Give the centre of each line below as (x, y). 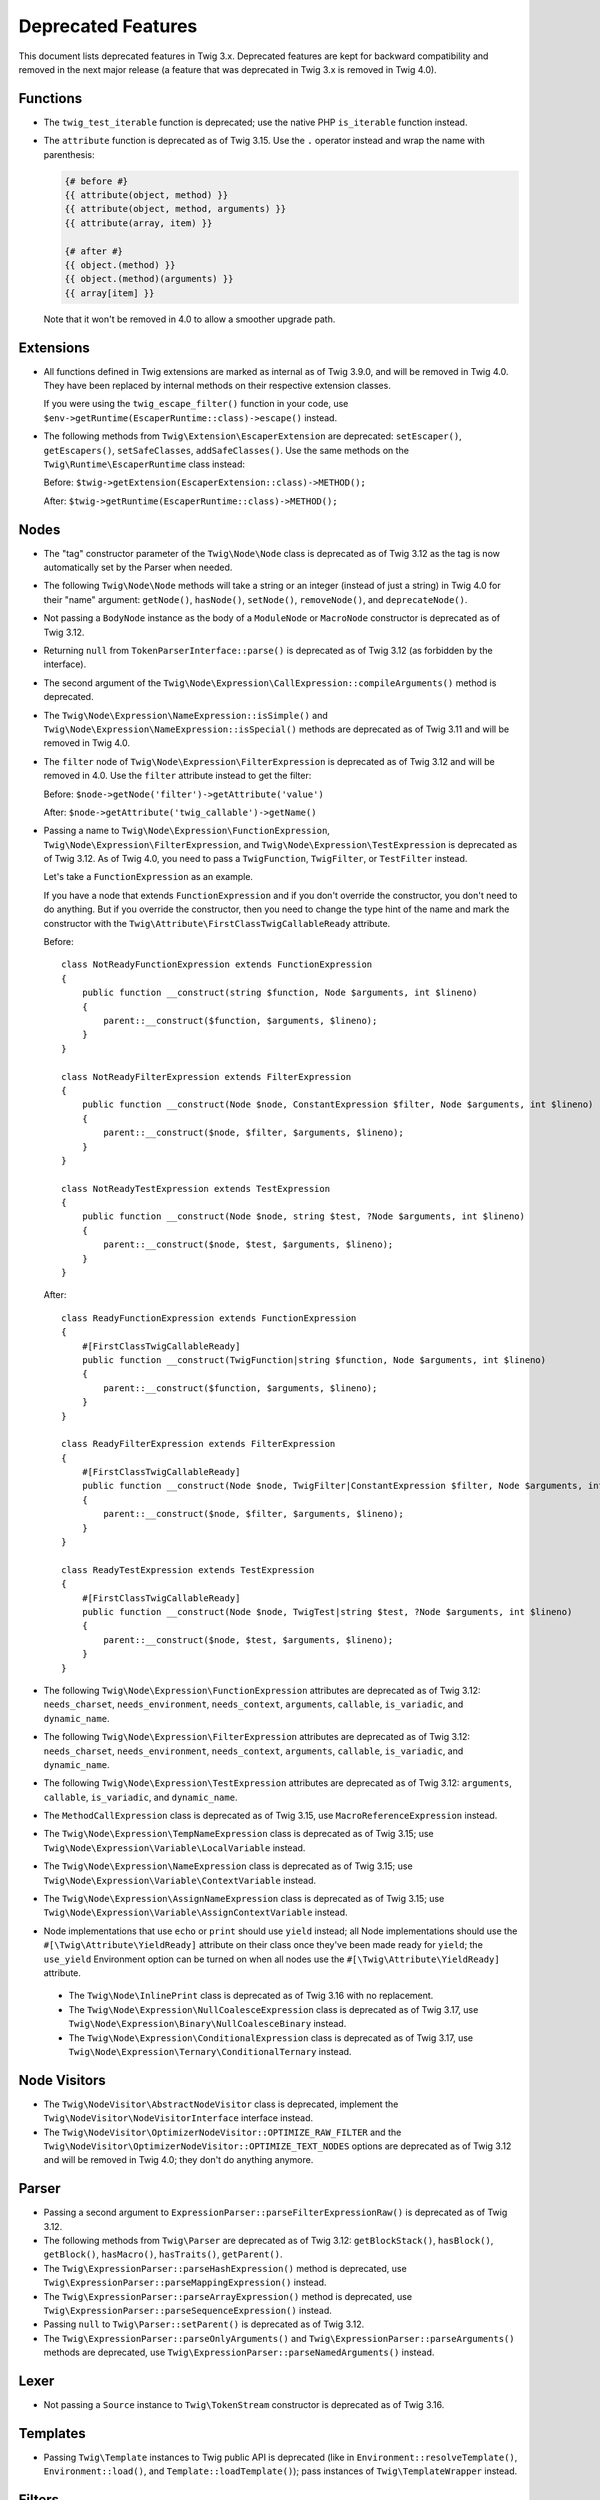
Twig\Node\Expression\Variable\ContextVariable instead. (180, 1880)
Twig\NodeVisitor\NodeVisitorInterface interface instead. (178, 2118)
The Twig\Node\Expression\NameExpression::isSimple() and (186, 715)
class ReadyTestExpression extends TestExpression (188, 1569)
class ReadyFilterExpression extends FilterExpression (198, 1444)
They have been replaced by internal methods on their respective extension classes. (217, 386)
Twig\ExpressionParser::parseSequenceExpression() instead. (187, 2311)
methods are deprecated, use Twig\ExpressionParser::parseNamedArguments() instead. (239, 2352)
